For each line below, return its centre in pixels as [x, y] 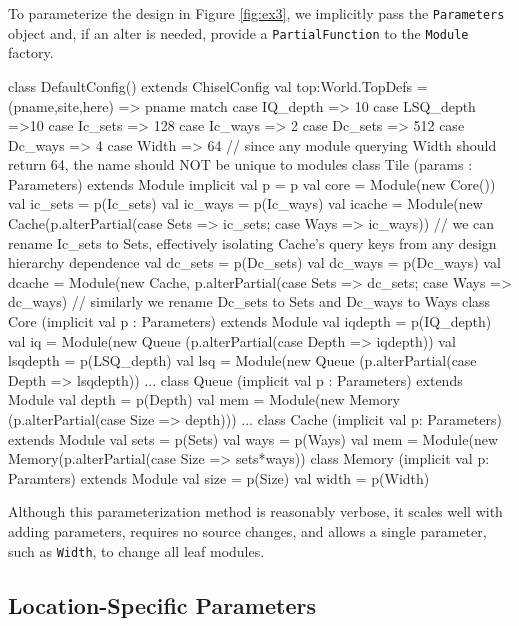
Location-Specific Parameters [162, 604]
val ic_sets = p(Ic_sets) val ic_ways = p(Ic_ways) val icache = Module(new [245, 203]
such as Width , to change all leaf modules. [136, 550]
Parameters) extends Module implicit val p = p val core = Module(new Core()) [252, 183]
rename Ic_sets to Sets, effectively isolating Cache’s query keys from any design [252, 242]
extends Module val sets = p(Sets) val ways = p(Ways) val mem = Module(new [253, 438]
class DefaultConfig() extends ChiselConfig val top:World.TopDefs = [218, 85]
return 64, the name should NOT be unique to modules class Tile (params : [240, 164]
